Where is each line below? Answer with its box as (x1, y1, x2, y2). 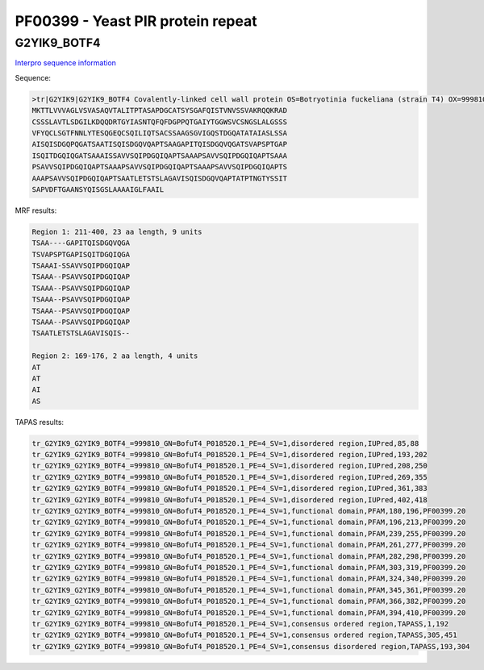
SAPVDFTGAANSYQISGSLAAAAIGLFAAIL (31, 185, 165, 194)
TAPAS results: (15, 417, 65, 427)
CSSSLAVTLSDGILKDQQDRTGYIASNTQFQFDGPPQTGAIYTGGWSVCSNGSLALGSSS (31, 117, 288, 127)
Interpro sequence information (15, 58, 117, 68)
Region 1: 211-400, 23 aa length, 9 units (31, 227, 202, 236)
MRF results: (15, 206, 57, 215)
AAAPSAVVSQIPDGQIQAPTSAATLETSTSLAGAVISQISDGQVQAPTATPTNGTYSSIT (31, 173, 288, 183)
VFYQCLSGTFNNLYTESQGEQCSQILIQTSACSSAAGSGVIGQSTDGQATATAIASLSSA (31, 128, 288, 137)
